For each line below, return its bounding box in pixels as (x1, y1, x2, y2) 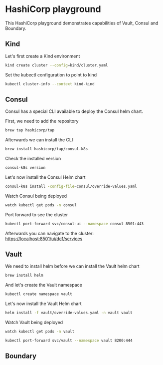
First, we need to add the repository (5, 118, 79, 124)
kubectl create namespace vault (5, 292, 72, 297)
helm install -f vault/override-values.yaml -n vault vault (5, 311, 133, 316)
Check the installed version (5, 156, 61, 162)
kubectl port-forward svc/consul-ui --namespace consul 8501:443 (5, 221, 144, 226)
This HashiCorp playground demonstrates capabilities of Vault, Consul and (5, 20, 159, 26)
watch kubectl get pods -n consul (5, 202, 77, 208)
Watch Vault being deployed (5, 320, 63, 325)
